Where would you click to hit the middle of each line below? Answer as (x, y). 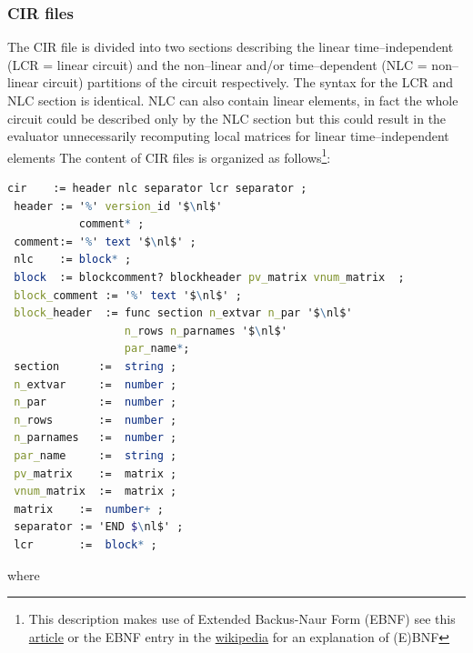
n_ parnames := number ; (96, 438)
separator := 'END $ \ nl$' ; (99, 527)
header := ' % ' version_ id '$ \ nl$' (118, 206)
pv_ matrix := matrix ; (96, 473)
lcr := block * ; (86, 544)
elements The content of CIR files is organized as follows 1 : (169, 156)
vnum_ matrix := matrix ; (96, 492)
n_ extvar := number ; (96, 384)
